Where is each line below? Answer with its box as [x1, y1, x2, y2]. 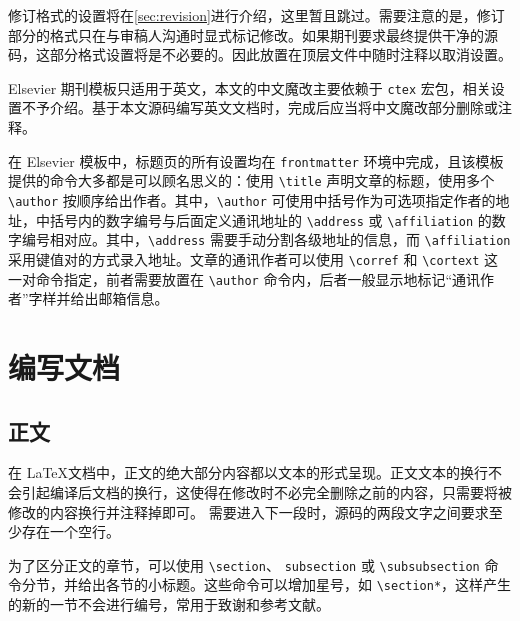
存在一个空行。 [21, 521, 120, 542]
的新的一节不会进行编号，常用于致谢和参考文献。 [8, 594, 330, 615]
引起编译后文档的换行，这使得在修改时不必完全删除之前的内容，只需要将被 [21, 481, 512, 502]
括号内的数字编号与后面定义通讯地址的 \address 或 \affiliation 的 [49, 209, 492, 230]
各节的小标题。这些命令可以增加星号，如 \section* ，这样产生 [105, 574, 512, 595]
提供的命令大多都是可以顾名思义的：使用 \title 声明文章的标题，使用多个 [8, 170, 495, 191]
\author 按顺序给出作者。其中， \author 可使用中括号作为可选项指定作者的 [8, 189, 496, 210]
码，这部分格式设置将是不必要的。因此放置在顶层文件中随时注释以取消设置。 [8, 44, 512, 65]
